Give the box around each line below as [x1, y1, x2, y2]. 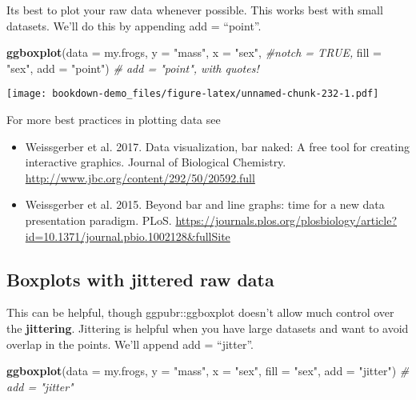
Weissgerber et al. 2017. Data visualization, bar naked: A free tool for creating [25, 138, 410, 154]
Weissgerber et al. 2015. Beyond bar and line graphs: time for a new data [25, 196, 385, 213]
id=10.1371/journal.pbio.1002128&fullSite [25, 227, 230, 244]
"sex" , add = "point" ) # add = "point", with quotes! [6, 59, 259, 76]
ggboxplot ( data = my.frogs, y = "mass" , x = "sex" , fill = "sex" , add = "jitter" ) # [6, 362, 410, 379]
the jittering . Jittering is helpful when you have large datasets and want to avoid [6, 319, 409, 336]
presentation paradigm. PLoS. [25, 212, 172, 228]
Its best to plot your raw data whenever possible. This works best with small [6, 2, 383, 18]
